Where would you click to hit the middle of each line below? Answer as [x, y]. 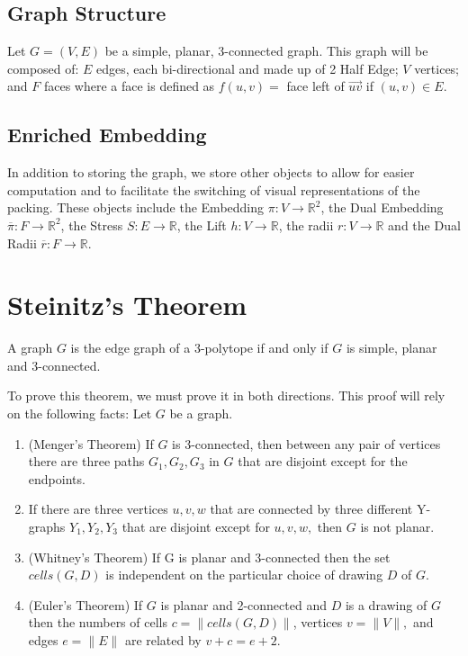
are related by [163, 640]
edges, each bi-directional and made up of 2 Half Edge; [247, 68]
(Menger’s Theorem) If [91, 443]
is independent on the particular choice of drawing [244, 575]
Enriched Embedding [107, 135]
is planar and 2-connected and [243, 604]
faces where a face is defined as [129, 86]
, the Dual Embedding [382, 207]
